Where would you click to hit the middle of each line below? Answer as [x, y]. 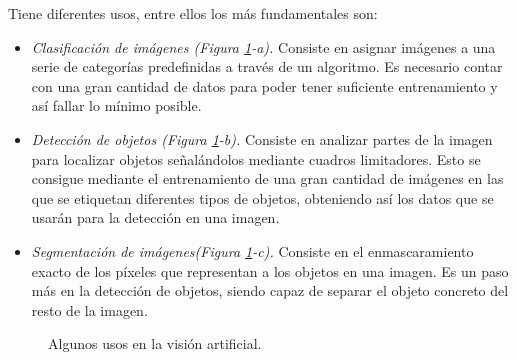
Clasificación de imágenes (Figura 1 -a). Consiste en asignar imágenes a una [263, 46]
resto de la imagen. [89, 309]
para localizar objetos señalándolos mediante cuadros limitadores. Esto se [256, 158]
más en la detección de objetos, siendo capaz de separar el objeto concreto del [270, 290]
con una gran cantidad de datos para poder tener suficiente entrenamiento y [264, 85]
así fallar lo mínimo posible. [116, 105]
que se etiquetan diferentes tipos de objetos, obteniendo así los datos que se [262, 197]
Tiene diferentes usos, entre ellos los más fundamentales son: [193, 13]
